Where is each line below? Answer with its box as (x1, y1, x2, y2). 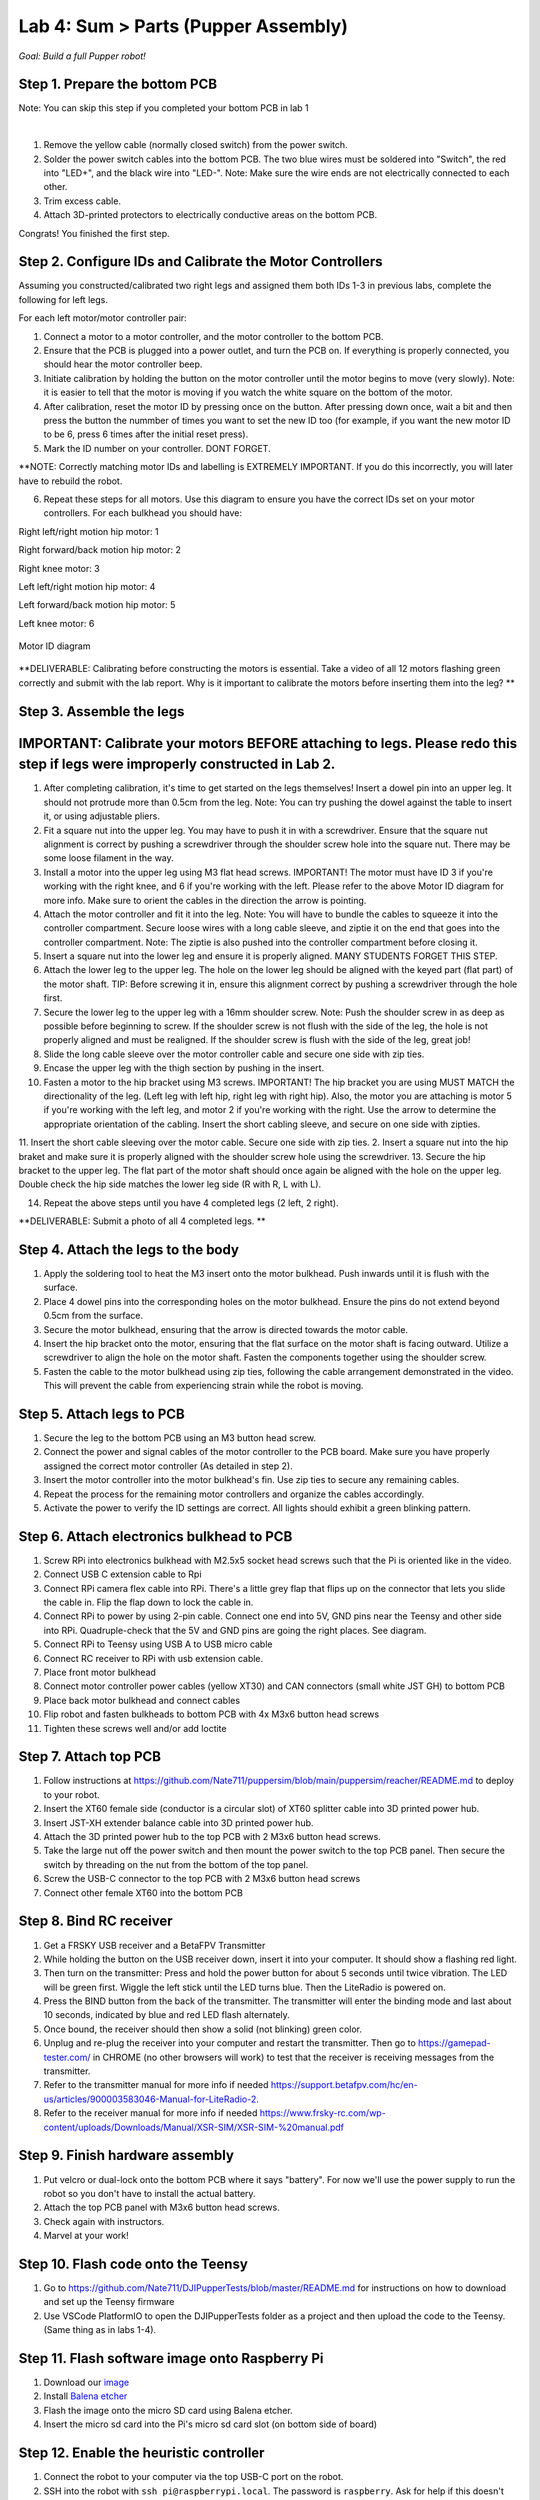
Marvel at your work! (43, 2230, 129, 2242)
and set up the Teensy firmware (43, 2296, 175, 2308)
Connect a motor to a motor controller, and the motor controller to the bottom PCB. (43, 330, 384, 342)
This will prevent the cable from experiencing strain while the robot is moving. (43, 1380, 364, 1392)
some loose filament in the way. (43, 852, 174, 864)
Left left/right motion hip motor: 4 (18, 580, 156, 592)
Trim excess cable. (43, 195, 122, 207)
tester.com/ (43, 2051, 91, 2063)
